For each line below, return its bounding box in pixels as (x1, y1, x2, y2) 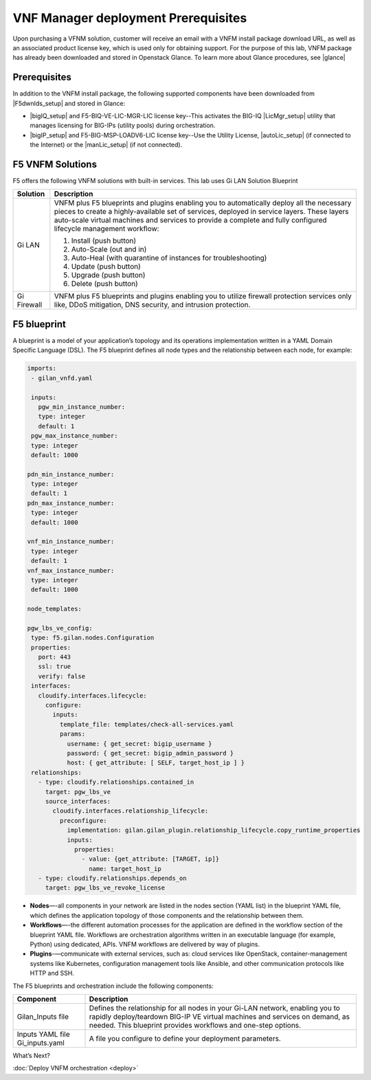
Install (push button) (71, 236, 137, 245)
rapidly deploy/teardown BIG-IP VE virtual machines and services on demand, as (89, 1011, 350, 1021)
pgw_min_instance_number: (38, 403, 126, 410)
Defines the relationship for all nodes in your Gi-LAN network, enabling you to (89, 1003, 340, 1013)
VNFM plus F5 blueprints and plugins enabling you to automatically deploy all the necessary (54, 198, 352, 208)
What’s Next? (12, 1051, 51, 1059)
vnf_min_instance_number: (27, 538, 115, 546)
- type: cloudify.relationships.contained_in (38, 778, 194, 786)
